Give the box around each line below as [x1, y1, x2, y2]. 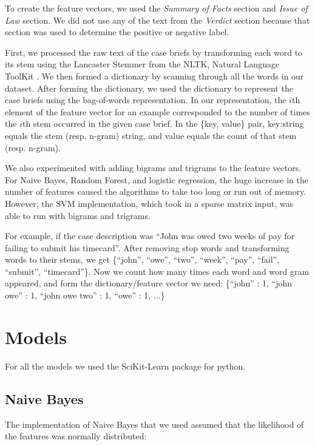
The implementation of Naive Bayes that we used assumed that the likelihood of [5, 417, 304, 430]
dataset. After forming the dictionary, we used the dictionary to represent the [5, 81, 293, 94]
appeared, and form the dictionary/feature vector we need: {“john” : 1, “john [5, 277, 293, 289]
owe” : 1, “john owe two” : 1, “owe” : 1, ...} [5, 289, 165, 302]
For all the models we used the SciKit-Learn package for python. [5, 359, 246, 372]
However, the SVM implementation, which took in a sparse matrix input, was [5, 197, 294, 209]
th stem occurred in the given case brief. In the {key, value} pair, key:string [22, 117, 304, 130]
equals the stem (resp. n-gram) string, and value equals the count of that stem [5, 129, 297, 141]
